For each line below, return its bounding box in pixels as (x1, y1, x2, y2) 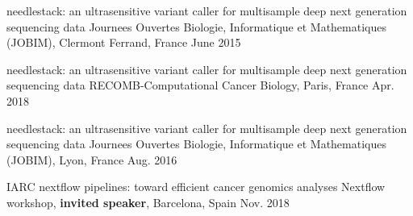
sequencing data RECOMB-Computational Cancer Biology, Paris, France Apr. (6, 77, 394, 93)
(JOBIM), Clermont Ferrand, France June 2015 (6, 34, 241, 51)
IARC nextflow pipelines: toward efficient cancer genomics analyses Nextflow (6, 178, 386, 195)
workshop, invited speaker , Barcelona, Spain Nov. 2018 (6, 193, 290, 210)
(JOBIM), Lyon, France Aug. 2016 (6, 151, 177, 168)
